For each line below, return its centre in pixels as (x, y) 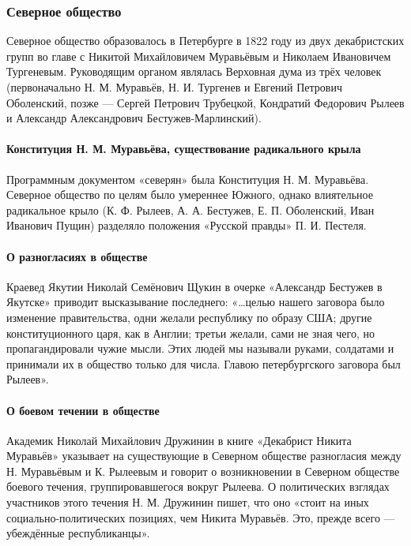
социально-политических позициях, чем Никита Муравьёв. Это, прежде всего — (201, 517)
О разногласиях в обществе (77, 256)
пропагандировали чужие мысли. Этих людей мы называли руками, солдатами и (200, 348)
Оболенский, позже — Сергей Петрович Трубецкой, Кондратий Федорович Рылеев (205, 102)
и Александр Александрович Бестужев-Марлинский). (134, 118)
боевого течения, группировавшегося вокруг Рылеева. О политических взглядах (198, 486)
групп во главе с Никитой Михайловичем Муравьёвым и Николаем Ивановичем (199, 56)
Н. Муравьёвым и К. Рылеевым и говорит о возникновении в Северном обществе (203, 471)
